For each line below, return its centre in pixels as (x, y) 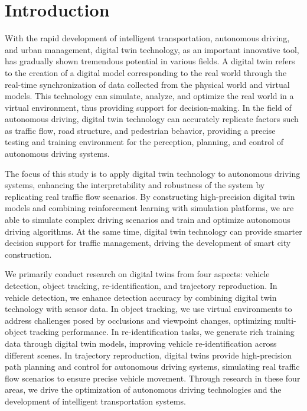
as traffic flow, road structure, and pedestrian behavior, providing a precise (140, 130)
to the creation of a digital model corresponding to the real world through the (146, 72)
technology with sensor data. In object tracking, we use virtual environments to (148, 309)
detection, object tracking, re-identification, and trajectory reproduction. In (141, 285)
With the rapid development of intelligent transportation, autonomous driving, (147, 38)
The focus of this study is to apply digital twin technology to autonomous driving (153, 173)
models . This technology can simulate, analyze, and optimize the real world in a (149, 96)
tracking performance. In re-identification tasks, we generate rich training (162, 332)
